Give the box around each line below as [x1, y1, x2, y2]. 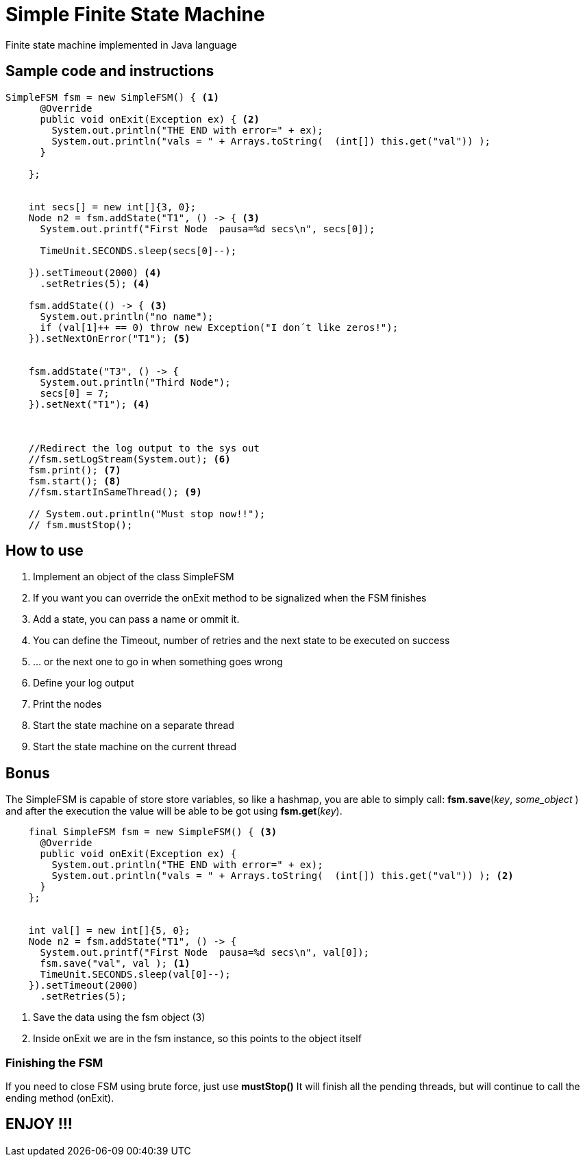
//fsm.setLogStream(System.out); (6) [28, 453, 231, 465]
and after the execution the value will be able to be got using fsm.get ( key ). [5, 805, 343, 817]
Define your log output [33, 677, 134, 689]
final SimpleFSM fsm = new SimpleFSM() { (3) [28, 826, 277, 838]
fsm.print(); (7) [28, 464, 121, 475]
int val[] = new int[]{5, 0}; [28, 925, 190, 937]
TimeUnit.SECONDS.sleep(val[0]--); [40, 969, 231, 980]
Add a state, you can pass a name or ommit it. [33, 613, 240, 626]
